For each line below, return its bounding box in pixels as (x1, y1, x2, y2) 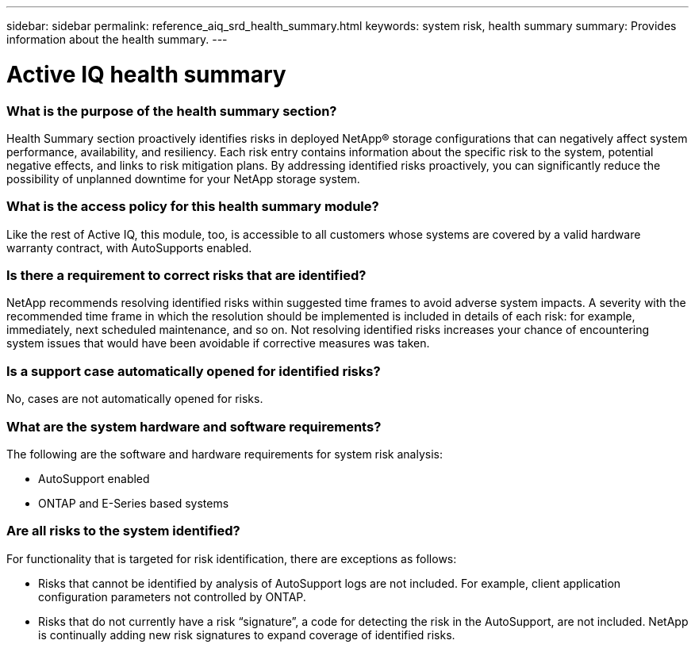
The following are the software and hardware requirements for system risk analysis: (6, 447, 443, 461)
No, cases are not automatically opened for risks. (6, 392, 263, 406)
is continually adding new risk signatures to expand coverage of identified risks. (38, 627, 455, 642)
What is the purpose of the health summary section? (6, 102, 337, 119)
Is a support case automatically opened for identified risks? (6, 362, 381, 379)
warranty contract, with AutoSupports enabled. (6, 240, 252, 255)
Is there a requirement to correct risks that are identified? (6, 267, 367, 283)
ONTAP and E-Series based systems (38, 496, 229, 510)
